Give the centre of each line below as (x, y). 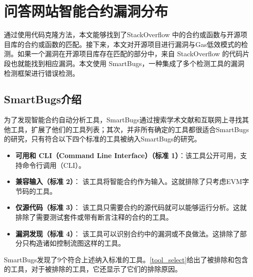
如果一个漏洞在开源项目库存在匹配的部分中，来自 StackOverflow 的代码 (130, 54)
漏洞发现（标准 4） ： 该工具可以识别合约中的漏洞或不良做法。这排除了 (127, 233)
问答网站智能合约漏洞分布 (86, 11)
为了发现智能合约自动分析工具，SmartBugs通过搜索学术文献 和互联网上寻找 (123, 120)
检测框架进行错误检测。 (42, 73)
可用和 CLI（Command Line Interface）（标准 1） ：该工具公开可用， (128, 155)
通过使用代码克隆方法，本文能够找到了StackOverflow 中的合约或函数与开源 (122, 35)
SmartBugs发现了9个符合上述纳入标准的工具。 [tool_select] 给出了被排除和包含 (126, 259)
